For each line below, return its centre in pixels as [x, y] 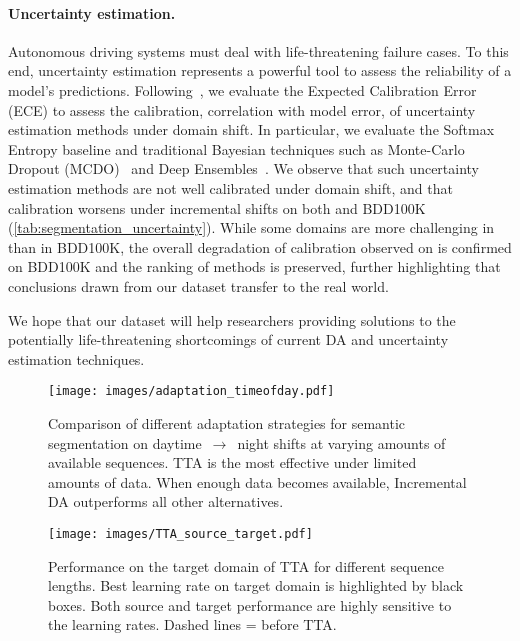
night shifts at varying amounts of [341, 442]
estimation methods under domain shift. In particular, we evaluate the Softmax [251, 129]
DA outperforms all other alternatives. [166, 501]
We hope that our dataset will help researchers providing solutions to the [232, 319]
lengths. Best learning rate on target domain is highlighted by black [256, 585]
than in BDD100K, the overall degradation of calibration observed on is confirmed [260, 246]
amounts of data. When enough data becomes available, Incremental [257, 481]
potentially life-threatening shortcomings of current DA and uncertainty [228, 339]
